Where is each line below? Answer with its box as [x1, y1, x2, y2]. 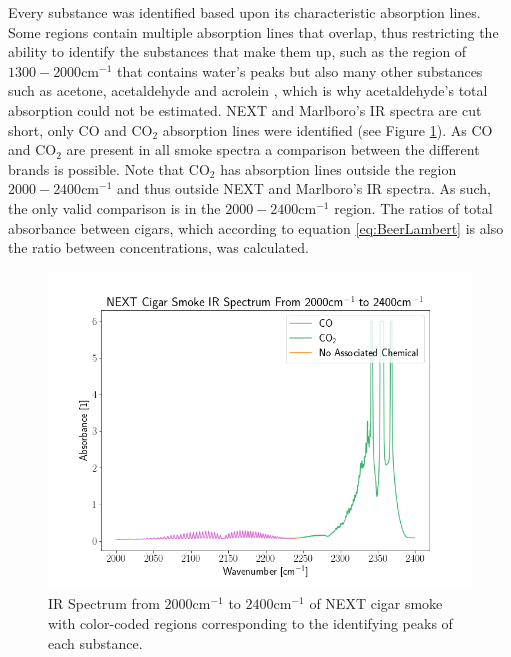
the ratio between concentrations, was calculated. [8, 237, 309, 258]
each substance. [48, 632, 143, 653]
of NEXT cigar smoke [309, 593, 443, 614]
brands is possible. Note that [8, 158, 185, 179]
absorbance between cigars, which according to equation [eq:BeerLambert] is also [8, 217, 504, 238]
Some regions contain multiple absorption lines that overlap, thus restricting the [8, 21, 499, 42]
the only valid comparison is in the [8, 197, 221, 218]
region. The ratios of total [334, 197, 493, 218]
